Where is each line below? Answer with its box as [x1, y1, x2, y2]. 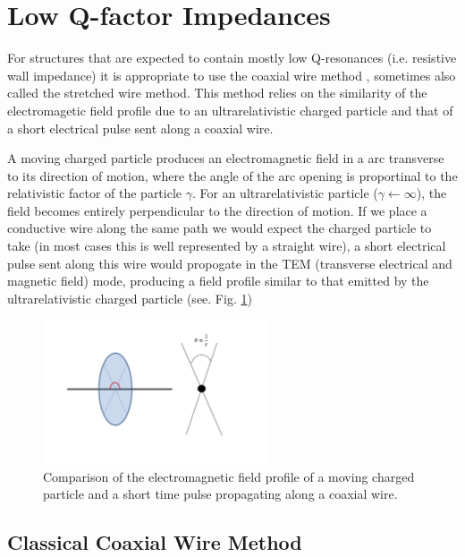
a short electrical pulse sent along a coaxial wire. [7, 118, 274, 137]
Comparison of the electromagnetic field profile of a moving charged [43, 467, 415, 485]
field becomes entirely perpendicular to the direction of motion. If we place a [7, 201, 427, 219]
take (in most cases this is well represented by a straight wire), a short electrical [7, 236, 446, 255]
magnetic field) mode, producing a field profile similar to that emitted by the [7, 271, 429, 290]
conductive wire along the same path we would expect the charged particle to [7, 219, 432, 237]
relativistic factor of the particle [7, 184, 182, 202]
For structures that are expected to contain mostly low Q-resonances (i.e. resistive [7, 48, 457, 67]
